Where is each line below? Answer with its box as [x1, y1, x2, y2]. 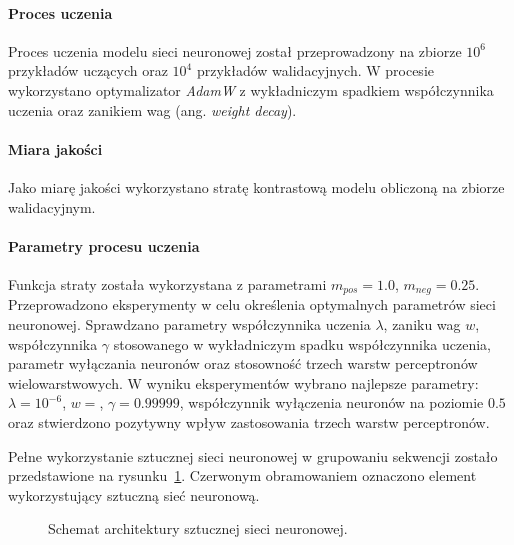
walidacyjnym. [8, 196, 96, 217]
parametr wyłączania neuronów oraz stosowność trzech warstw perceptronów [8, 353, 478, 374]
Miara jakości [8, 138, 103, 159]
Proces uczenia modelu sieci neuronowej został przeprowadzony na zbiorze [8, 40, 462, 61]
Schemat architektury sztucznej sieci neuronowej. [48, 518, 348, 539]
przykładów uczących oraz [8, 60, 168, 81]
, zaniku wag [383, 314, 461, 334]
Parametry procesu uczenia [8, 235, 200, 256]
